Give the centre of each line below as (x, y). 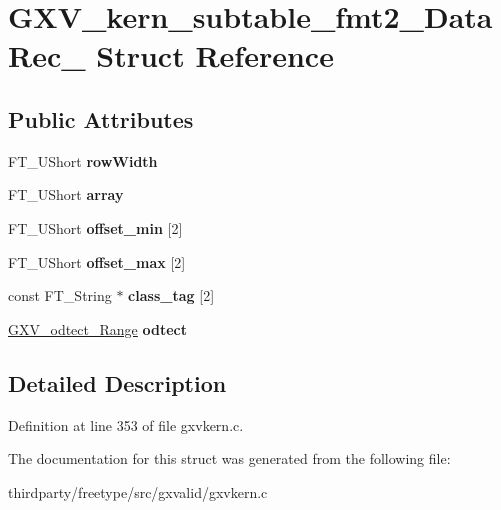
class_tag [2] (171, 295)
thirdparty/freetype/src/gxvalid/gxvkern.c (138, 491)
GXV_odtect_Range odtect (97, 328)
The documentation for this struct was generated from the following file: (229, 458)
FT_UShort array (66, 194)
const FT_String (60, 295)
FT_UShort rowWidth (83, 160)
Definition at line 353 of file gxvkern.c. (126, 424)
